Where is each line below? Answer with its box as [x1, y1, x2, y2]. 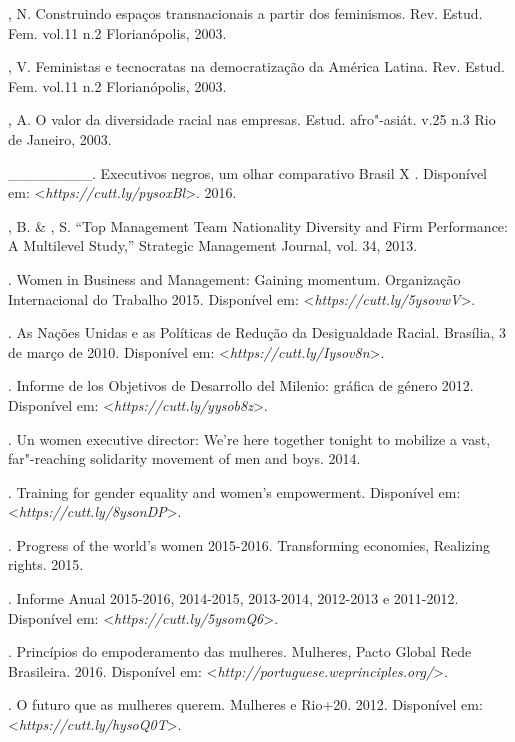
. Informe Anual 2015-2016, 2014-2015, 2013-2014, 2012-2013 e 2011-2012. [8, 588, 459, 609]
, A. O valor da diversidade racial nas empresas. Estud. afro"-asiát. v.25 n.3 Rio [8, 109, 496, 130]
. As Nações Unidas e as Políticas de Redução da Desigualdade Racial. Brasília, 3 [8, 322, 507, 343]
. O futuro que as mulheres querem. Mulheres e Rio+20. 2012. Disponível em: [8, 694, 483, 715]
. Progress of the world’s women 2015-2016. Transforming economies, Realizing [8, 534, 490, 555]
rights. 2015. [8, 554, 84, 575]
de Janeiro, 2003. [8, 128, 112, 149]
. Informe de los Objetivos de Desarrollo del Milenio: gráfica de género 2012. [8, 375, 474, 396]
